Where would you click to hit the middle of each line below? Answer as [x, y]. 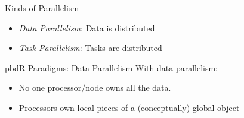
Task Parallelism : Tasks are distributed [90, 48]
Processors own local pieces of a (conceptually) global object [129, 107]
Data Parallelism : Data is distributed [87, 28]
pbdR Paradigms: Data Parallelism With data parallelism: [112, 67]
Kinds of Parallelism [42, 8]
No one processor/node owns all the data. [95, 87]
